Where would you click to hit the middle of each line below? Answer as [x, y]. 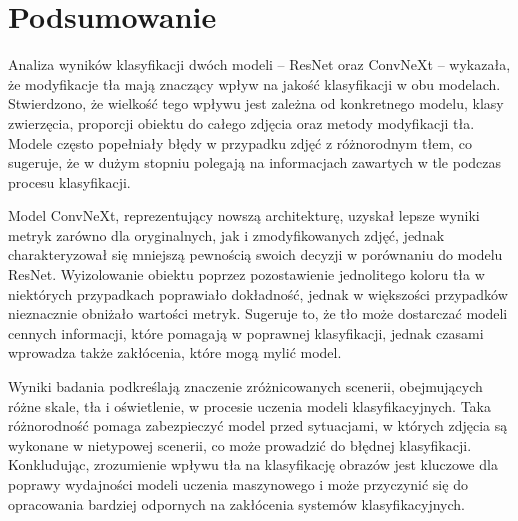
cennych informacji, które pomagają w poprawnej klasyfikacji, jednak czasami [246, 332]
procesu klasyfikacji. [69, 181]
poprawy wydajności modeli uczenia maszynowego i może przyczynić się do [238, 484]
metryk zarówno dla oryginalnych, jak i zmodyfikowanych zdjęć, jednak [226, 234]
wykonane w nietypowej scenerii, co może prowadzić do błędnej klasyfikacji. [240, 444]
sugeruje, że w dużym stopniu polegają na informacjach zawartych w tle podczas [255, 162]
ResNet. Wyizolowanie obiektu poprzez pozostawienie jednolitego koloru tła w [246, 274]
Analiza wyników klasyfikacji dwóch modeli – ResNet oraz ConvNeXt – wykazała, [259, 64]
